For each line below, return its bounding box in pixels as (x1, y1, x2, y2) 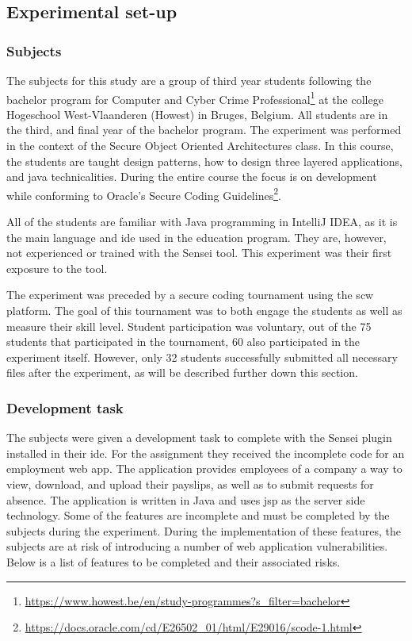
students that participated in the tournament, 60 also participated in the (6, 333, 360, 350)
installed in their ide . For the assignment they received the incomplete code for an (6, 444, 405, 461)
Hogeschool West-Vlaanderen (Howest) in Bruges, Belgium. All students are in (6, 106, 388, 122)
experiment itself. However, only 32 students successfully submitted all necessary (6, 348, 398, 365)
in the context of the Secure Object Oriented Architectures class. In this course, (6, 137, 394, 154)
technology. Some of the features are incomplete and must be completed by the (6, 507, 390, 524)
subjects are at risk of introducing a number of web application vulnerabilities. (6, 538, 388, 555)
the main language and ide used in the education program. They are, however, (6, 228, 387, 245)
